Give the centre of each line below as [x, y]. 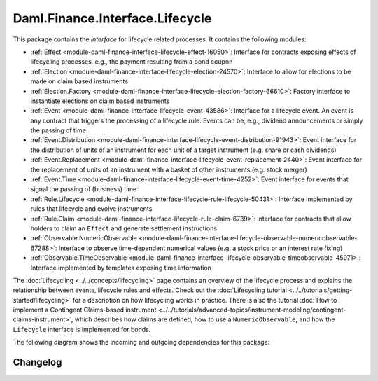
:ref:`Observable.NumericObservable [84, 238]
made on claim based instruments [79, 81]
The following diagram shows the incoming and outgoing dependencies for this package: [141, 342]
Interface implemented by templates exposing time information [121, 268]
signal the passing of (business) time [84, 189]
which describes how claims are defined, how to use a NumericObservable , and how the [205, 319]
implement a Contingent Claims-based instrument [85, 310]
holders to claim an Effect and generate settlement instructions [124, 228]
